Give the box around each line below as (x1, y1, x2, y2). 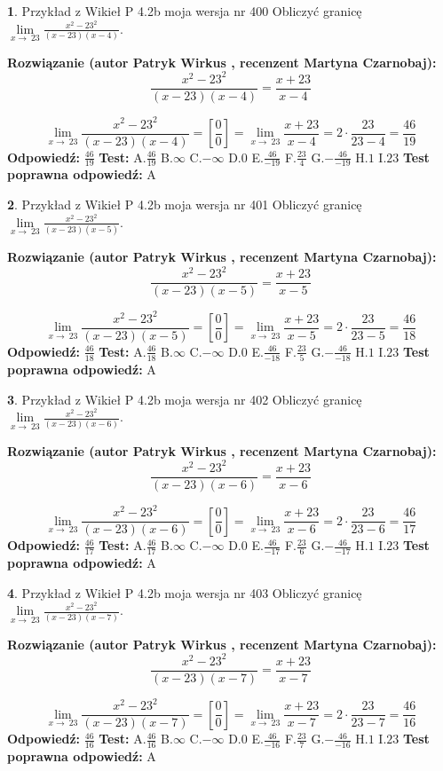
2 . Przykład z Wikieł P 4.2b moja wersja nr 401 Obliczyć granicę (7, 195, 362, 214)
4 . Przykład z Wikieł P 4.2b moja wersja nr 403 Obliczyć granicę (7, 583, 362, 602)
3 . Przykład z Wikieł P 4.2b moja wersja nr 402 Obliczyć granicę (7, 389, 362, 408)
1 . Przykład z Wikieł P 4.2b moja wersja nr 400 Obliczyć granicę (7, 2, 362, 20)
